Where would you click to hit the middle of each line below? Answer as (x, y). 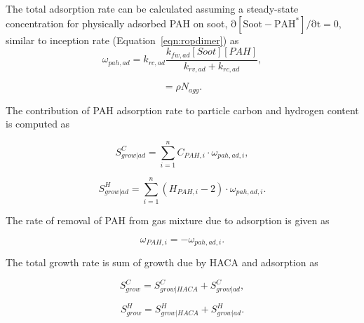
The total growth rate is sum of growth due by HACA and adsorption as (162, 262)
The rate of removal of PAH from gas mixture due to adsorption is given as (168, 220)
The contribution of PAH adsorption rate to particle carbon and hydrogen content (182, 110)
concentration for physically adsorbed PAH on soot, (117, 23)
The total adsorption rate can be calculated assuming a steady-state (152, 8)
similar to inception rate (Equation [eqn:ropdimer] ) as (122, 40)
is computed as (38, 124)
